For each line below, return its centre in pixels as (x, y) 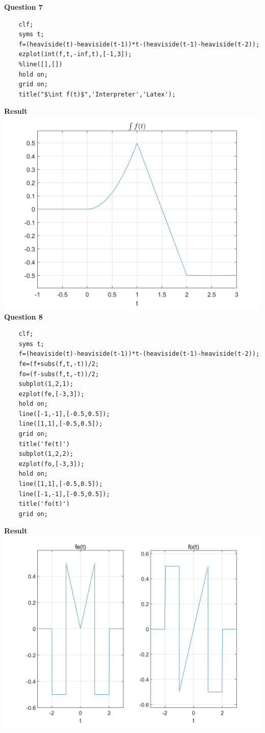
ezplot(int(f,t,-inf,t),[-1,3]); (75, 54)
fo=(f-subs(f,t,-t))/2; (59, 374)
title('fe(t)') (44, 444)
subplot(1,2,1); (46, 384)
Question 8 (23, 316)
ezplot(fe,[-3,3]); (51, 394)
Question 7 (23, 7)
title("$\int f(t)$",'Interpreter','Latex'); (97, 94)
